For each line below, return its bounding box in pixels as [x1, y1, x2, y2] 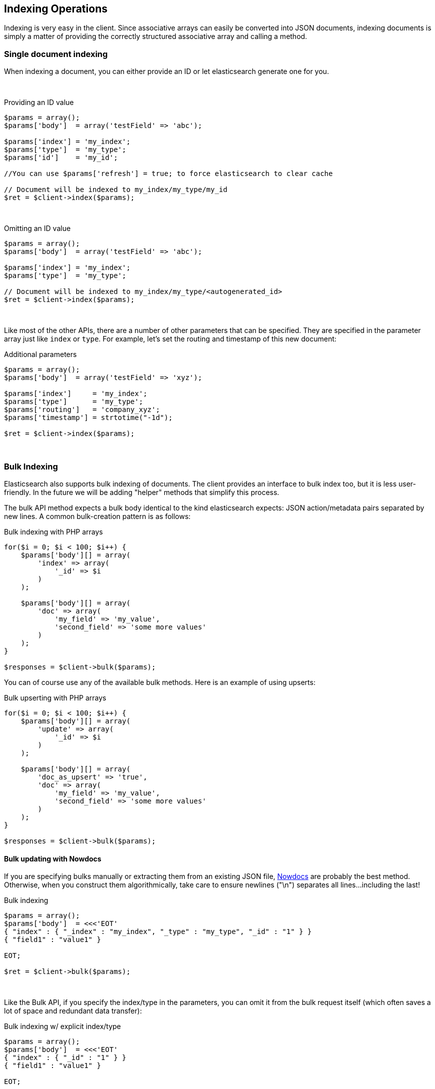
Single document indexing [4, 48, 108, 59]
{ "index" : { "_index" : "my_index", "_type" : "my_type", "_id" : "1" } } [4, 927, 312, 936]
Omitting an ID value [4, 224, 71, 233]
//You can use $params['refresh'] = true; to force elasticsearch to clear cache [4, 169, 333, 178]
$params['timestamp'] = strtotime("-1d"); [4, 413, 173, 422]
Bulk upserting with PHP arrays [4, 693, 106, 702]
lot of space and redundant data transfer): [4, 1006, 142, 1015]
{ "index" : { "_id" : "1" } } [4, 1053, 126, 1062]
